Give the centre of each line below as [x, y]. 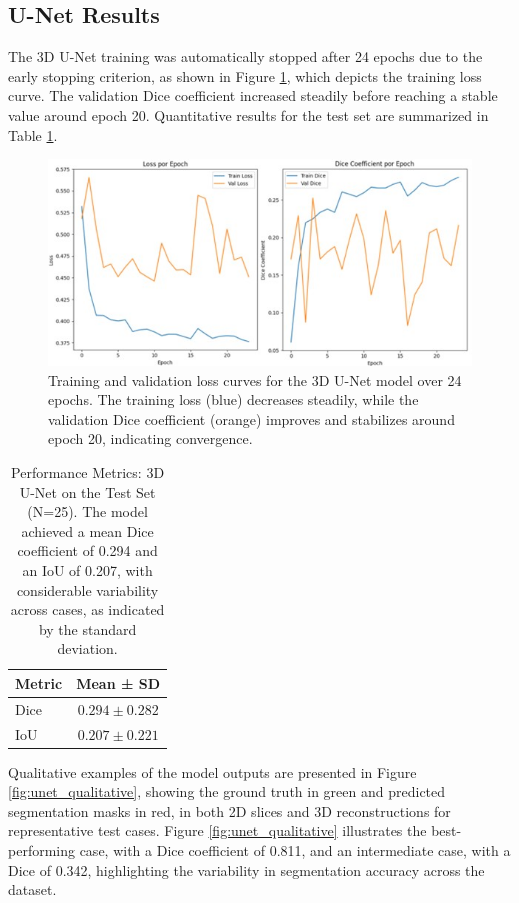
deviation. [87, 648]
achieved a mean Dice [87, 530]
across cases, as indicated [87, 609]
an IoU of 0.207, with [87, 569]
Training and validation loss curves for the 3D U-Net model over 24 [255, 379]
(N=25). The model [87, 511]
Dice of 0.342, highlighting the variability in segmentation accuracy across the [246, 869]
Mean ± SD [118, 682]
